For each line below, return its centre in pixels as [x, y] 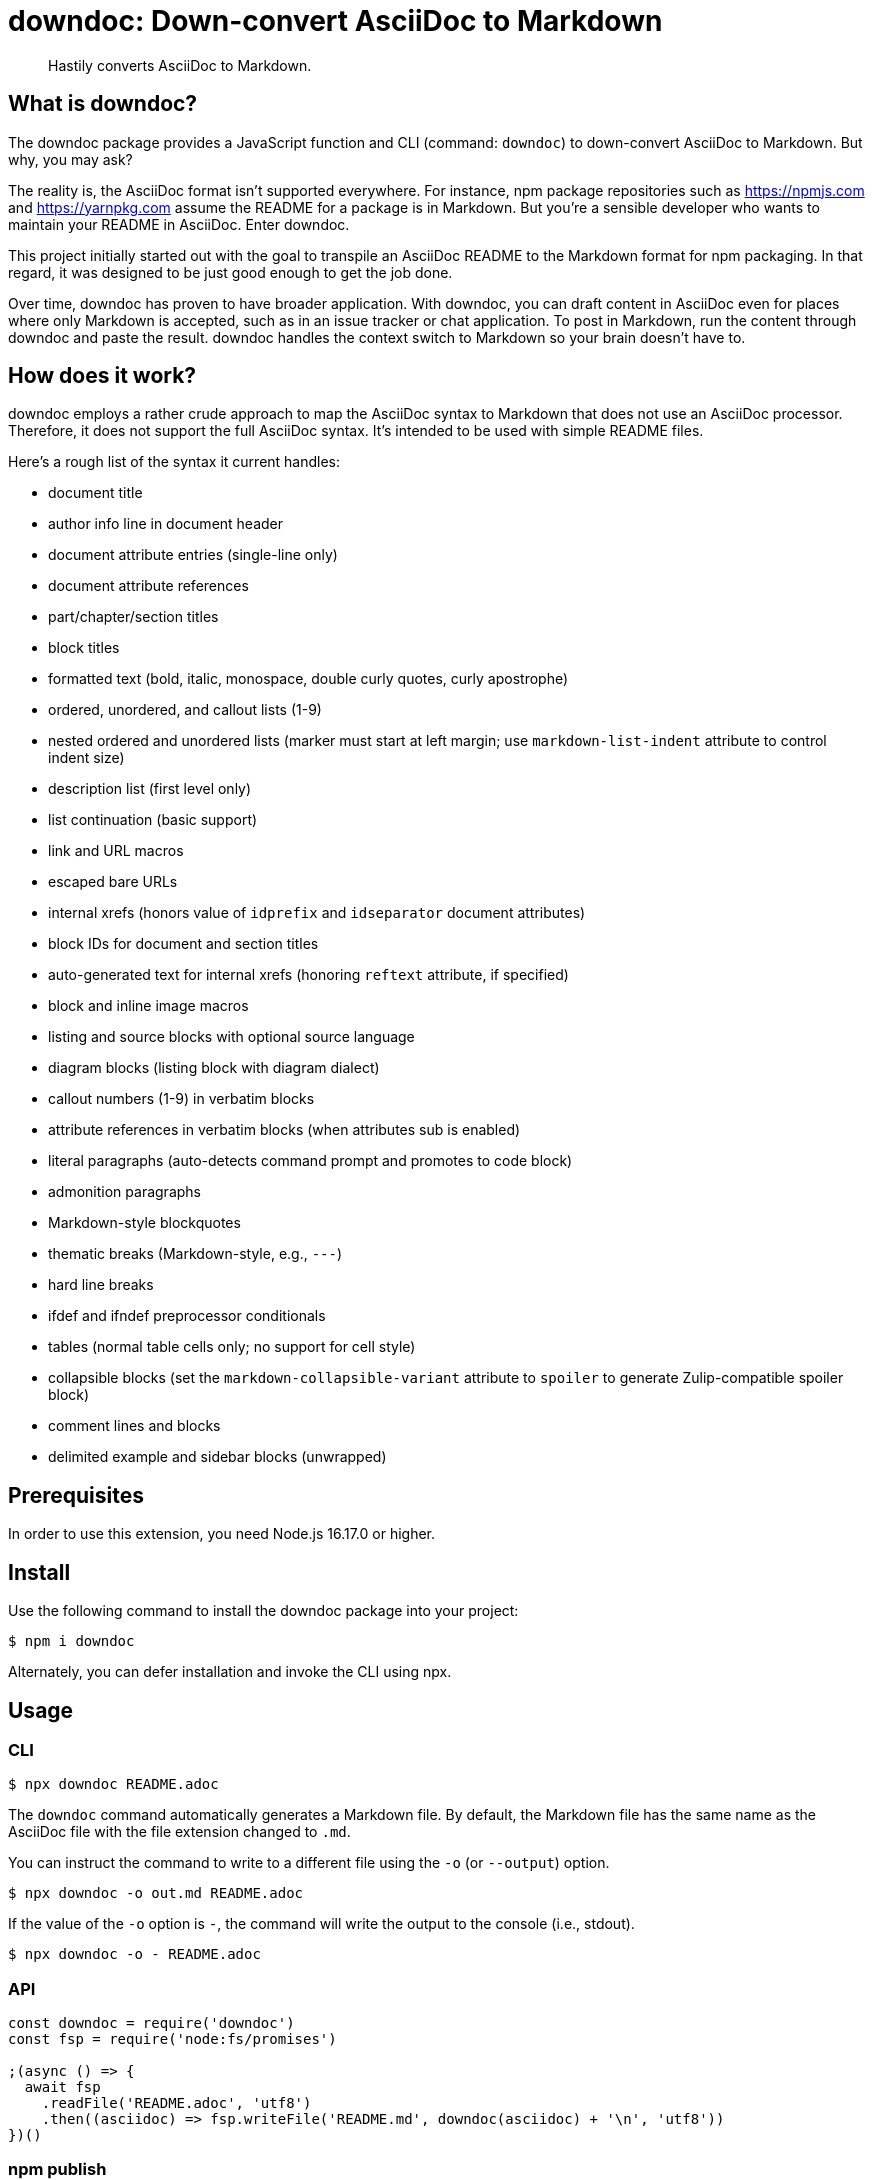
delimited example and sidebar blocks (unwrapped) [217, 1457]
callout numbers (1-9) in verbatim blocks [181, 1099]
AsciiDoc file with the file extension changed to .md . [179, 1832]
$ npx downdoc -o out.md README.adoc [156, 1893]
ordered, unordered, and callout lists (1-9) [185, 710]
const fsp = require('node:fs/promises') [172, 2039]
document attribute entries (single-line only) [193, 555]
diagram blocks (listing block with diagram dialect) [214, 1068]
